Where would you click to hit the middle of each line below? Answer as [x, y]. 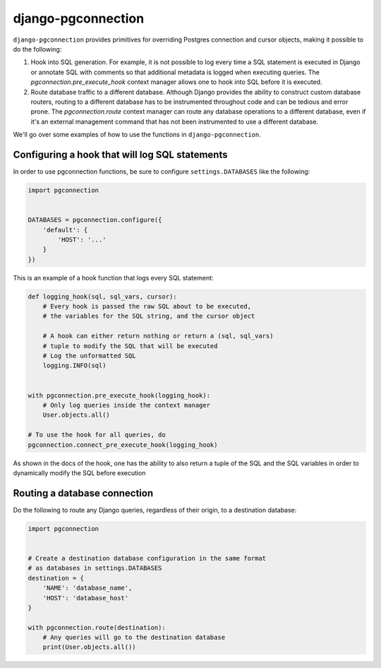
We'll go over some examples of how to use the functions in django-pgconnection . [137, 135]
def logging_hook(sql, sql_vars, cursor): [102, 296]
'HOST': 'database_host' [86, 598]
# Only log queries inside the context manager [127, 405]
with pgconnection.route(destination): [97, 627]
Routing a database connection [83, 493]
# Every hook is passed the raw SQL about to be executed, [147, 306]
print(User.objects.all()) [90, 647]
